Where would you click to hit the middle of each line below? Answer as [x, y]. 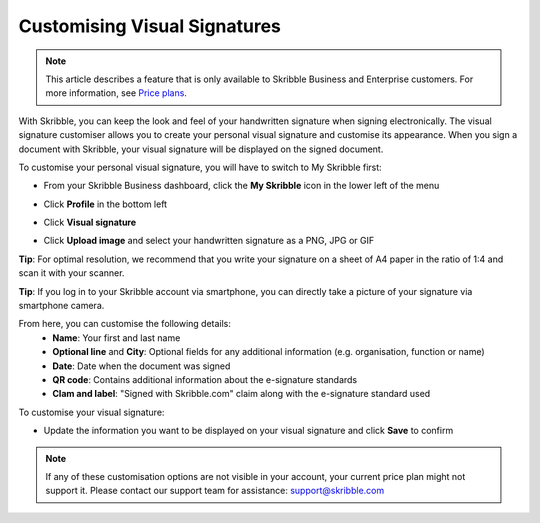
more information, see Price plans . [116, 93]
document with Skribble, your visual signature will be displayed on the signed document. [201, 149]
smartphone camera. [61, 306]
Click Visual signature [90, 222]
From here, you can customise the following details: [125, 324]
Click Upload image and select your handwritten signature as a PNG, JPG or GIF [209, 241]
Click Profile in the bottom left [105, 204]
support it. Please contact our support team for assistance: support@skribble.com [215, 491]
